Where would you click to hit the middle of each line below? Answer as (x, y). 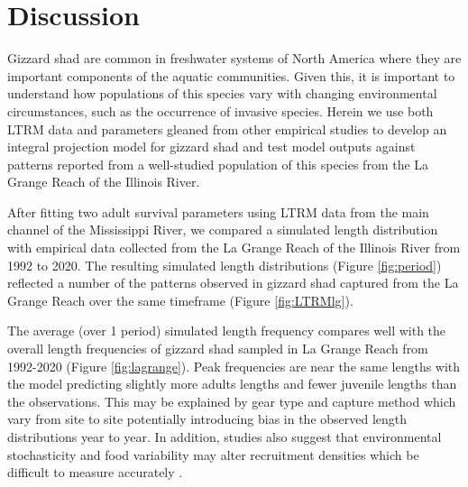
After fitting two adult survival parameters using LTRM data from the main (218, 211)
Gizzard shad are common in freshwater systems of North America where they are (234, 58)
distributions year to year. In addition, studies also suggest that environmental (225, 436)
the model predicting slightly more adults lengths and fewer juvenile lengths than (232, 384)
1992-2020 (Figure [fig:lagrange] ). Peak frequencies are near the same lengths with (234, 366)
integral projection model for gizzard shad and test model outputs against (211, 147)
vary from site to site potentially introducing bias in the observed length (207, 419)
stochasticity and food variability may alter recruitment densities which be (213, 454)
